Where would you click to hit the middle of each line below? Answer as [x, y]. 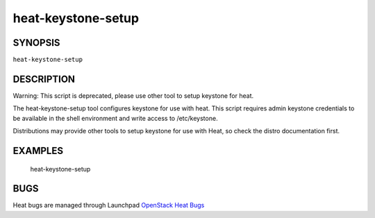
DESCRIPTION [44, 79]
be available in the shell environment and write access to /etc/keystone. [115, 118]
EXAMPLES [38, 150]
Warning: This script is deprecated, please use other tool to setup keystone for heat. [133, 95]
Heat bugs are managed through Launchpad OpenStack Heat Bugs [109, 206]
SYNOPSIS [36, 43]
